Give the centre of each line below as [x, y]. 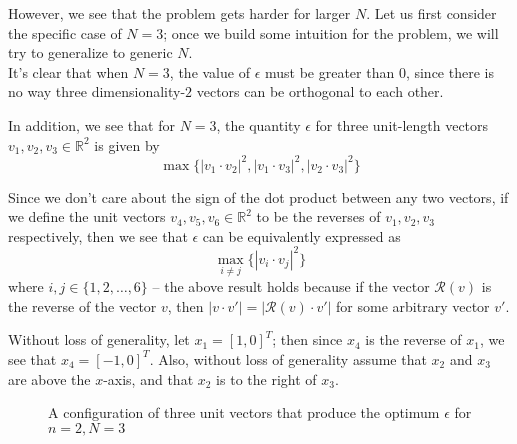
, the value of [209, 71]
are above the [49, 378]
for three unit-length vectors [402, 124]
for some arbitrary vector [413, 305]
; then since [307, 339]
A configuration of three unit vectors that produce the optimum [244, 412]
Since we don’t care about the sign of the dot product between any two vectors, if [258, 196]
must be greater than [329, 71]
